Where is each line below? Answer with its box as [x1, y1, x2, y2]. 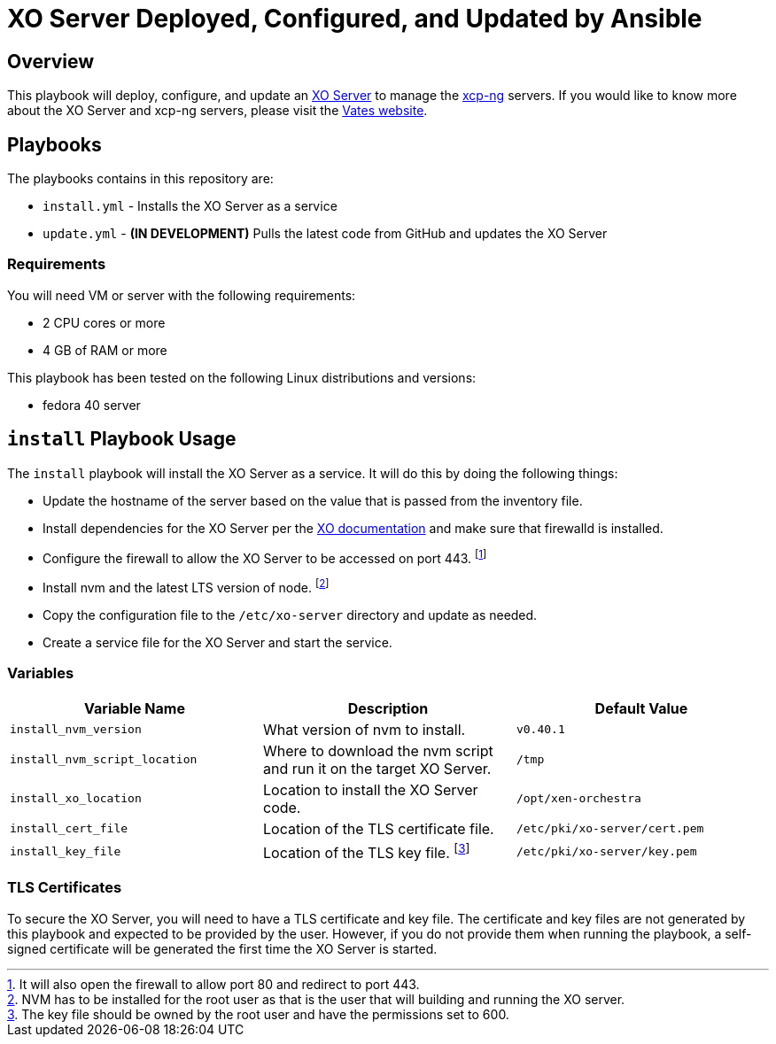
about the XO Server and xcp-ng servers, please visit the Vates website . [7, 103, 428, 119]
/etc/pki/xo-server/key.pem [516, 844, 697, 858]
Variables [7, 664, 74, 683]
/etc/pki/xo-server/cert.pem [516, 822, 704, 836]
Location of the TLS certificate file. [262, 819, 494, 838]
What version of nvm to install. [262, 720, 466, 739]
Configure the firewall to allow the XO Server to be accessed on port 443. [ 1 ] [43, 547, 487, 566]
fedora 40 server [43, 397, 141, 413]
